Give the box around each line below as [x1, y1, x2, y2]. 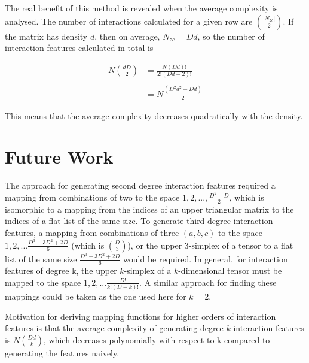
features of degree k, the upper [5, 264, 117, 277]
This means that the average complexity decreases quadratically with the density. [5, 109, 303, 122]
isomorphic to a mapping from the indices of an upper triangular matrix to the [5, 202, 294, 215]
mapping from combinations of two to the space [5, 191, 180, 204]
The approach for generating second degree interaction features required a [5, 179, 276, 192]
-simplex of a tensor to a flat [188, 238, 293, 251]
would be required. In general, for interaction [123, 252, 288, 265]
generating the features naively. [5, 346, 120, 359]
